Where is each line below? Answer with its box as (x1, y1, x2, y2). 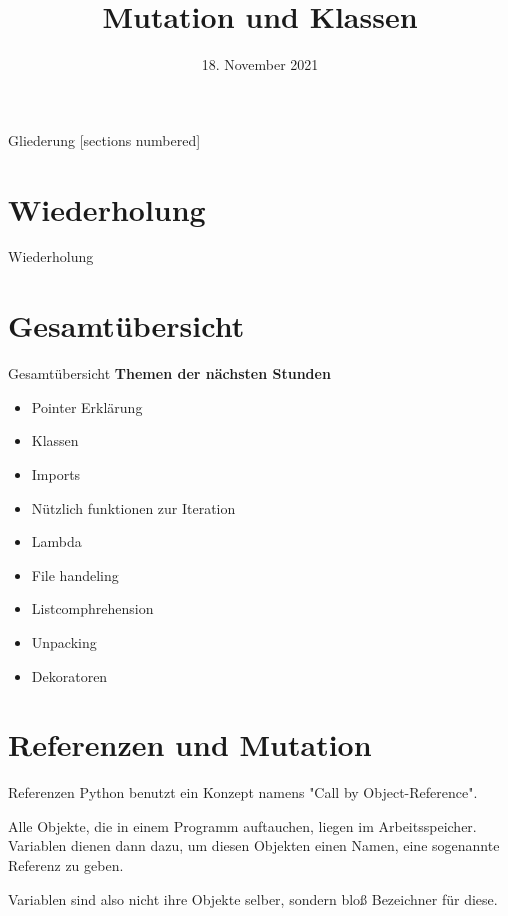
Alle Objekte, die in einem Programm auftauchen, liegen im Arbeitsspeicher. (8, 815, 477, 836)
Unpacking (31, 631, 97, 652)
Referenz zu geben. (8, 855, 124, 875)
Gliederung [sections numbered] (8, 129, 201, 150)
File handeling (31, 564, 119, 585)
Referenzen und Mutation (8, 724, 372, 765)
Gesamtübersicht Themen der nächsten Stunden (8, 363, 331, 384)
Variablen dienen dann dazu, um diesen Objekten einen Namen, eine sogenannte (8, 835, 500, 856)
